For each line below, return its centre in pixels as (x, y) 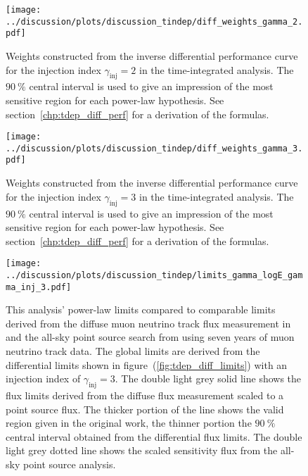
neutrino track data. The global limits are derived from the (133, 351)
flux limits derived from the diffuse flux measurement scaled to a (145, 395)
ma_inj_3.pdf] (39, 287)
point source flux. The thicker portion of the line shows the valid (145, 409)
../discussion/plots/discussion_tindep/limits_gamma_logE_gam (154, 275)
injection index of (43, 378)
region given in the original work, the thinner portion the (129, 423)
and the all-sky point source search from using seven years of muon (150, 337)
